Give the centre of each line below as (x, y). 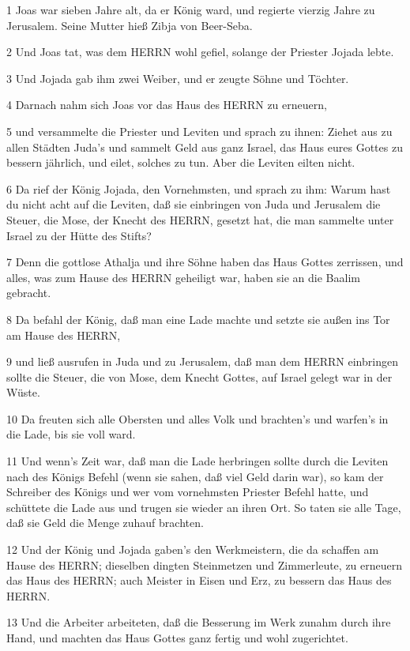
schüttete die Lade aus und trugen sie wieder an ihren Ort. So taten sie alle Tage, (204, 507)
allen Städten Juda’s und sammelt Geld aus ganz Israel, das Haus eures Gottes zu (205, 147)
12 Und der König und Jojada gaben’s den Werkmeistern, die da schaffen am (193, 549)
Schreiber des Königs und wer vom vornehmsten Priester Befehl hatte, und (188, 492)
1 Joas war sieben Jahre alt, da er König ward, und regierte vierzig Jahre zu (191, 9)
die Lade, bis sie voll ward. (71, 434)
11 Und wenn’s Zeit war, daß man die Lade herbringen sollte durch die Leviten (197, 461)
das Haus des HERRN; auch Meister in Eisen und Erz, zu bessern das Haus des (199, 580)
